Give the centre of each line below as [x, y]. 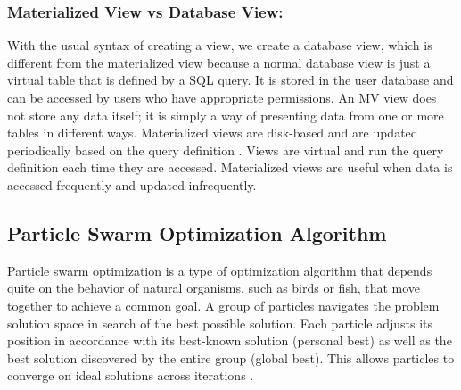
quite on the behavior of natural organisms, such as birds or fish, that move [214, 288]
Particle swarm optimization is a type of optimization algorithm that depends [220, 270]
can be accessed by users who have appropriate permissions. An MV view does [222, 97]
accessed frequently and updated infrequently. [132, 184]
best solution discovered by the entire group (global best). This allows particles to [231, 357]
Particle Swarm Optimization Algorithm [197, 232]
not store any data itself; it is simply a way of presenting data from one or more [226, 115]
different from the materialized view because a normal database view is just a [219, 62]
